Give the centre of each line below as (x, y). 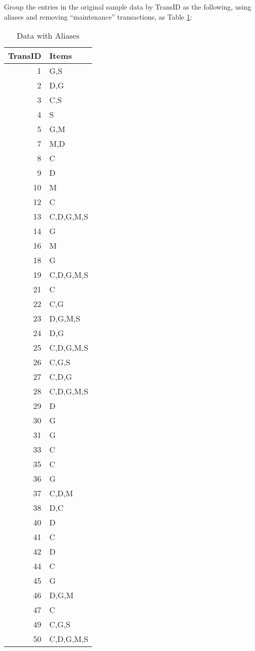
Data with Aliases (48, 36)
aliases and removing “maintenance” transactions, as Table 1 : (98, 16)
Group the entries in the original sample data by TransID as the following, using (128, 7)
